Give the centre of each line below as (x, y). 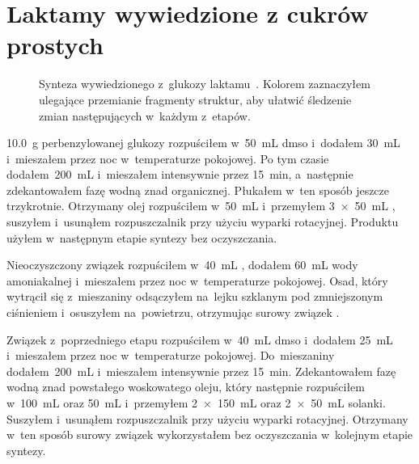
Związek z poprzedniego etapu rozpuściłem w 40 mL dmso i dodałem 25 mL (200, 339)
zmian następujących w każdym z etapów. (145, 115)
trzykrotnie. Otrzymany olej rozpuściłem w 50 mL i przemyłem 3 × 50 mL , (201, 206)
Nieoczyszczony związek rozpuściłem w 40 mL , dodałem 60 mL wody (182, 265)
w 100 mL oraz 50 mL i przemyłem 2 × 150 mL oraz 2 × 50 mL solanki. (196, 403)
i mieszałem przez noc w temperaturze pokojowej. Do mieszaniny (171, 355)
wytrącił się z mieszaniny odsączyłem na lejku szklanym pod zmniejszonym (195, 296)
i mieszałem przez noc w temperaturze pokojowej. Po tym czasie (168, 158)
